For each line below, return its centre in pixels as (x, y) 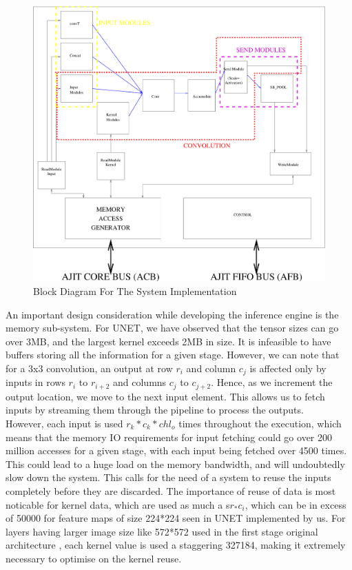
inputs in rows (35, 382)
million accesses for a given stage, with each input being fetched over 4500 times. (176, 450)
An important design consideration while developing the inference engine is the (172, 314)
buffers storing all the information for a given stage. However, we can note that (173, 355)
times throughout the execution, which (260, 424)
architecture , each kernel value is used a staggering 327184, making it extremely (176, 545)
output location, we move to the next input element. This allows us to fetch (165, 396)
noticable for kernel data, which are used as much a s (118, 504)
